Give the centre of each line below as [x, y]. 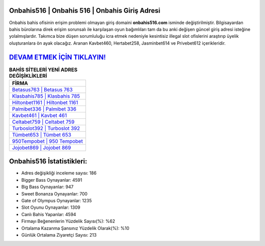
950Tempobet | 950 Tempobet [47, 141]
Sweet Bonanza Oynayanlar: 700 [54, 193]
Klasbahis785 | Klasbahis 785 [46, 96]
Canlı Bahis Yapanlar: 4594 [49, 214]
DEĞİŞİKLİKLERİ [28, 76]
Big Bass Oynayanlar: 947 [47, 187]
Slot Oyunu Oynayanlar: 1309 [51, 207]
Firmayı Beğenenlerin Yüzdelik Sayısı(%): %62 [68, 221]
